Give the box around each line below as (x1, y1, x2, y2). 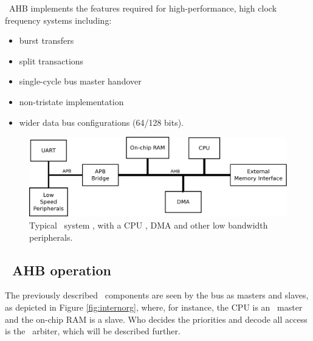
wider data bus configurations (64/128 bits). (19, 115, 184, 128)
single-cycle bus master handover (19, 75, 142, 88)
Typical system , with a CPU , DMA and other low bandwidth (29, 219, 268, 231)
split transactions (19, 54, 84, 67)
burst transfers (19, 34, 74, 47)
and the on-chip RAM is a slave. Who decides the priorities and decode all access (5, 312, 308, 325)
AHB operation (12, 260, 111, 279)
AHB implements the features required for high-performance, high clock (9, 2, 277, 14)
